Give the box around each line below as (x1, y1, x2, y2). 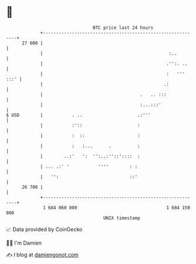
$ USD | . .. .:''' (6, 112, 151, 118)
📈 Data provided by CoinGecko (6, 226, 83, 233)
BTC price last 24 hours (93, 25, 154, 31)
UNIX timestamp (103, 215, 141, 221)
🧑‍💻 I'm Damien (6, 239, 42, 246)
